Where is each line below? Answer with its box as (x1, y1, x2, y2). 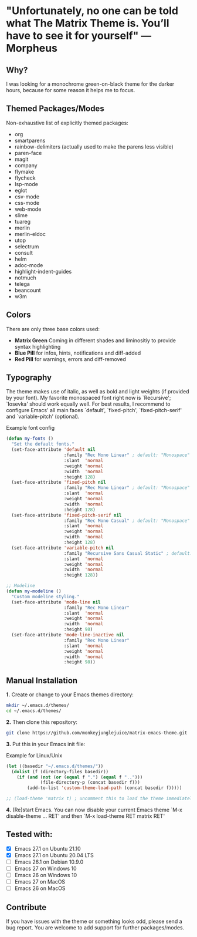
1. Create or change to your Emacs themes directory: (6, 691, 134, 698)
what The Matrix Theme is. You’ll (6, 16, 169, 30)
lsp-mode (14, 180, 38, 187)
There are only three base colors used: (6, 325, 100, 332)
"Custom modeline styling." (11, 594, 80, 599)
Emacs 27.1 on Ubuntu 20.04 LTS (14, 851, 94, 858)
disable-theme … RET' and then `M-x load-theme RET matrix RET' (6, 813, 165, 820)
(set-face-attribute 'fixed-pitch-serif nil (11, 512, 122, 518)
